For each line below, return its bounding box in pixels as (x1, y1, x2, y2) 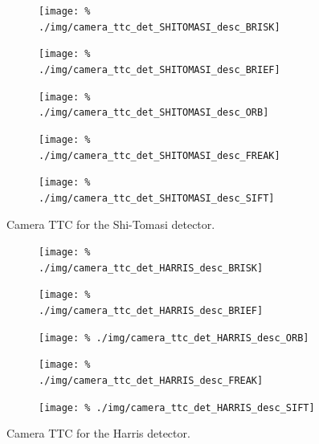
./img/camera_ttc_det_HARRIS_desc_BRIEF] (39, 305, 264, 317)
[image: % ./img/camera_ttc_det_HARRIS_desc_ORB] (39, 332, 309, 344)
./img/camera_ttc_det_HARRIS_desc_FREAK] (39, 375, 264, 387)
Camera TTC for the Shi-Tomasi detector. (6, 215, 215, 232)
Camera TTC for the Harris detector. (6, 425, 190, 442)
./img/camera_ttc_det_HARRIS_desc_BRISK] (39, 262, 264, 274)
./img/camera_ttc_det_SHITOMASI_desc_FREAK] (39, 149, 280, 161)
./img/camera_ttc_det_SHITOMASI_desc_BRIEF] (39, 63, 280, 75)
